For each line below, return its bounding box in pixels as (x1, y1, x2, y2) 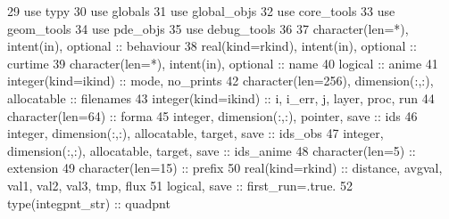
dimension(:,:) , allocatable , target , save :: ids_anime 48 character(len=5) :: (7, 141, 416, 159)
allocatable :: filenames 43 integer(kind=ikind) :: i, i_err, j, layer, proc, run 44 (7, 88, 435, 107)
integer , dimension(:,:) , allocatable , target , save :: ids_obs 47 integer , (7, 124, 384, 142)
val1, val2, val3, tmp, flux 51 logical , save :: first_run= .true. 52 (7, 175, 353, 194)
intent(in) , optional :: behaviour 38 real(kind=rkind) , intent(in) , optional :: (7, 36, 417, 55)
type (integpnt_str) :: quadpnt (7, 193, 170, 212)
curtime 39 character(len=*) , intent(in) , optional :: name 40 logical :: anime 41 (7, 53, 438, 72)
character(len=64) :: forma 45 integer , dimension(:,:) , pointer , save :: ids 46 (7, 106, 418, 125)
